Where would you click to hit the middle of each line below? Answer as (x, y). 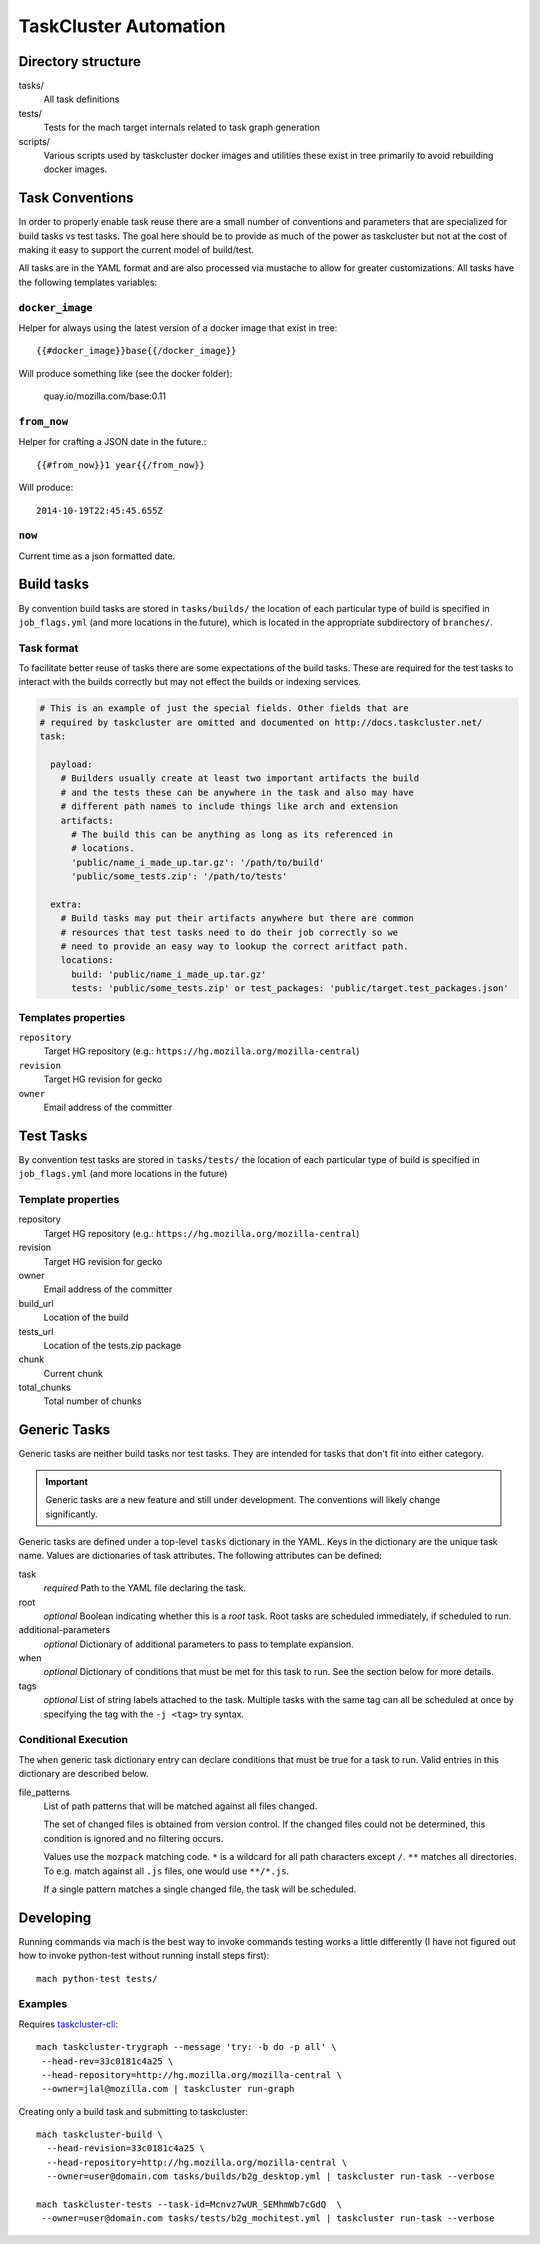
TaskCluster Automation (122, 26)
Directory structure (80, 61)
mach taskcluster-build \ (100, 2134)
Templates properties (72, 1017)
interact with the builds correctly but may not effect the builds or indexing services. (190, 682)
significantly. (72, 1514)
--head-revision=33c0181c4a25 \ (125, 2148)
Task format (48, 648)
